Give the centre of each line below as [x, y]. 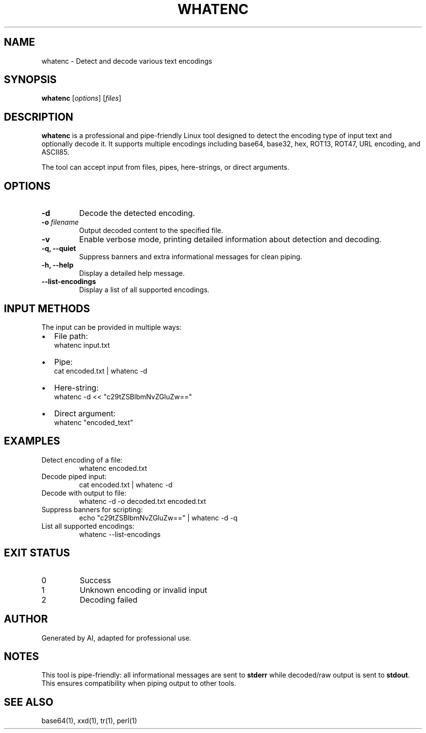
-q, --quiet [59, 249]
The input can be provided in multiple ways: [112, 327]
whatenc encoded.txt [113, 468]
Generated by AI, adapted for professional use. [116, 638]
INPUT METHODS [47, 308]
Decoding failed [108, 599]
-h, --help [57, 265]
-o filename [60, 222]
